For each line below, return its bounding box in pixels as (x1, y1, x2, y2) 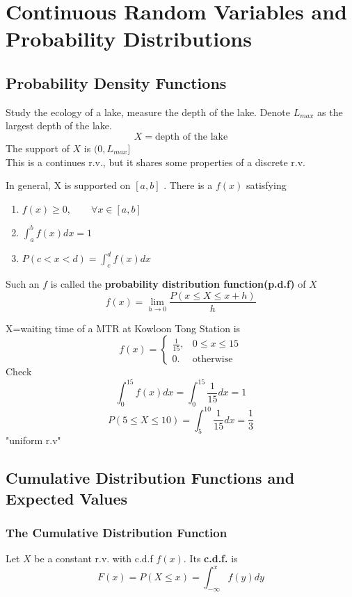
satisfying (246, 178, 287, 193)
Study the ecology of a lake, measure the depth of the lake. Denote (6, 104, 291, 119)
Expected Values (6, 487, 128, 509)
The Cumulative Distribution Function (6, 524, 227, 541)
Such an (6, 276, 40, 291)
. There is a (163, 178, 213, 193)
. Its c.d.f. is (183, 551, 238, 566)
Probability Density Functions (6, 72, 227, 93)
